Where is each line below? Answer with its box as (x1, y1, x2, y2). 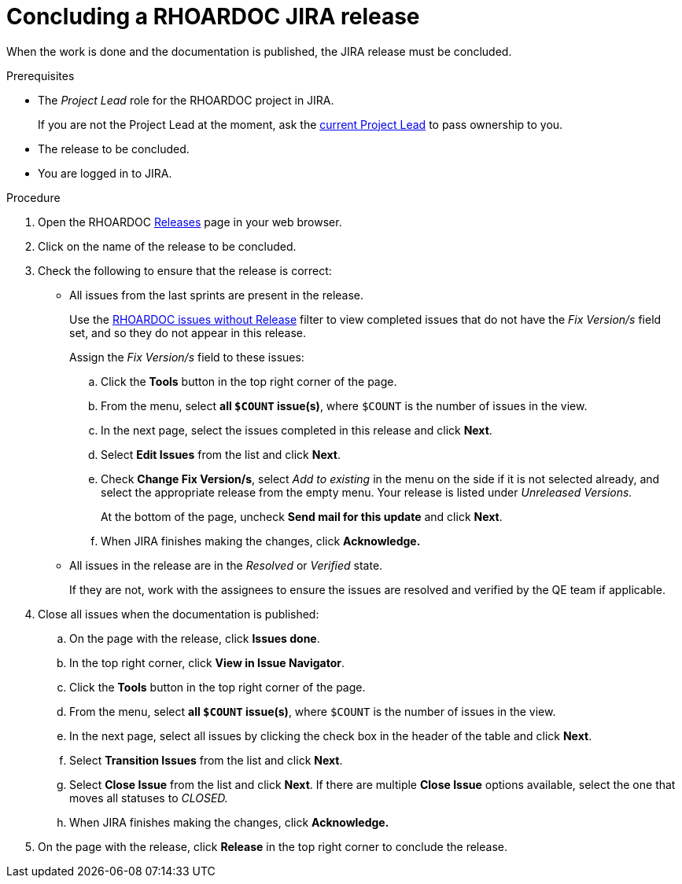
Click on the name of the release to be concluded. (38, 239, 297, 253)
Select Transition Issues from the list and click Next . (69, 753, 343, 767)
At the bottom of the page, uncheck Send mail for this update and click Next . (101, 509, 503, 523)
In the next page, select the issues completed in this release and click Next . (101, 423, 492, 437)
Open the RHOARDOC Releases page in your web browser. (38, 215, 342, 229)
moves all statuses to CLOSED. (69, 790, 228, 805)
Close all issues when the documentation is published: (38, 607, 319, 621)
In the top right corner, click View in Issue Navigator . (69, 655, 345, 669)
